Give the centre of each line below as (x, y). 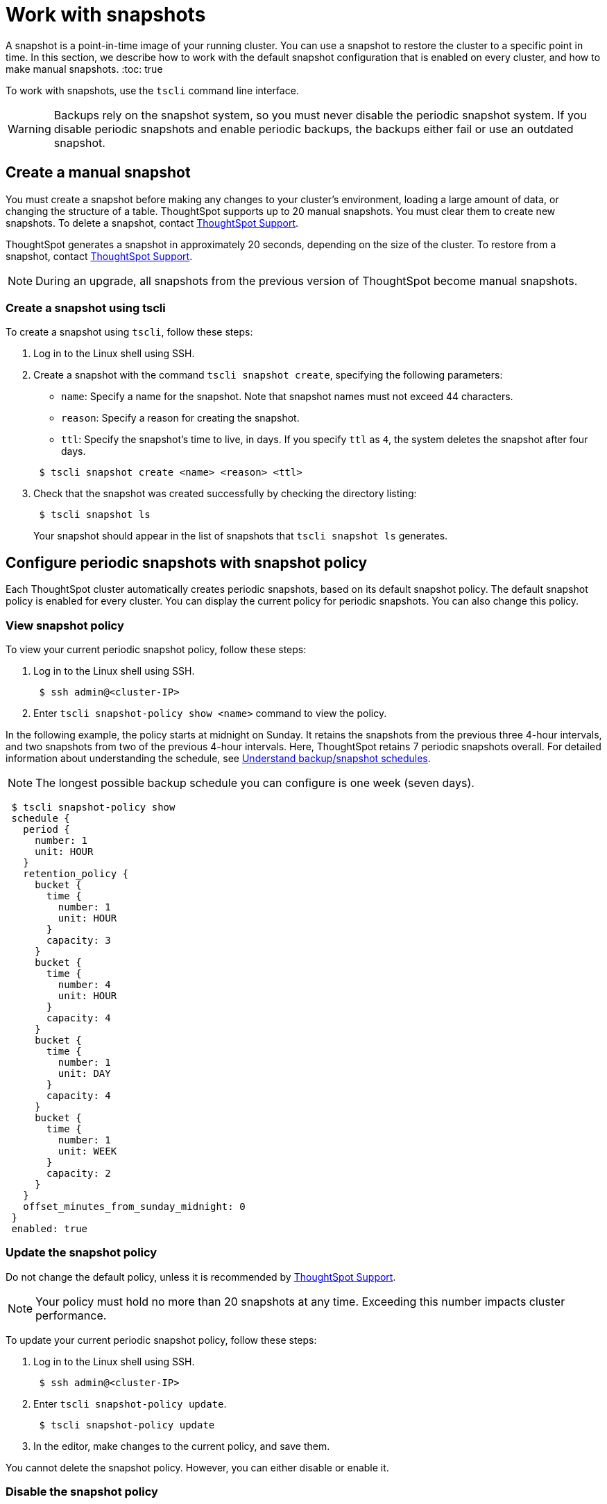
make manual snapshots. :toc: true (84, 69)
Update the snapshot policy (82, 1253)
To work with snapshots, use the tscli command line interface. (152, 90)
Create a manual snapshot (98, 173)
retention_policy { (76, 873)
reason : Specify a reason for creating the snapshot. (180, 418)
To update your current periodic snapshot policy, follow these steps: (161, 1340)
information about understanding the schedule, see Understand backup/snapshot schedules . (218, 758)
